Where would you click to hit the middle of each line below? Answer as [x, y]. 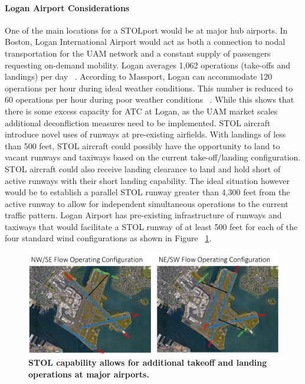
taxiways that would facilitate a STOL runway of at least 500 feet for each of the [151, 226]
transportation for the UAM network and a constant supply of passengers [138, 53]
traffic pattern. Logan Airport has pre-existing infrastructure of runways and [143, 215]
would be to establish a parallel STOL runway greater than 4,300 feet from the [147, 192]
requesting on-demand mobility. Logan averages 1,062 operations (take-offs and [148, 65]
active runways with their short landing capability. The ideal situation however [147, 180]
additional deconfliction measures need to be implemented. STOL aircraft [138, 122]
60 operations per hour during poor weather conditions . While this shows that [150, 99]
